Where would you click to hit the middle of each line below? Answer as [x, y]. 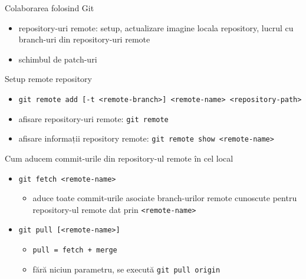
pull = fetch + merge [75, 250]
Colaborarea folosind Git [50, 8]
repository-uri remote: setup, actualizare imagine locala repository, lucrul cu [156, 27]
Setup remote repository [48, 79]
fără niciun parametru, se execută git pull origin [126, 269]
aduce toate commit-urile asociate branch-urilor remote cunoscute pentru [165, 198]
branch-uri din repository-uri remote [84, 39]
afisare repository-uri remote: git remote [93, 118]
